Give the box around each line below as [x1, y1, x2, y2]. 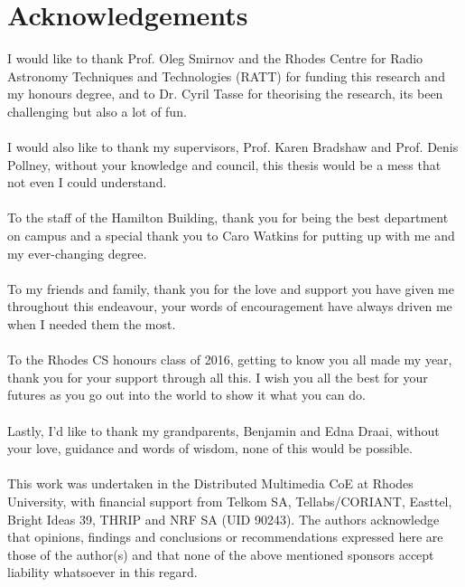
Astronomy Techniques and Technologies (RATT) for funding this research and [7, 66, 445, 85]
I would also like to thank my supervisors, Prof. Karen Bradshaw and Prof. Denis [7, 137, 459, 156]
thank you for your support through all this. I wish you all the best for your [7, 367, 428, 386]
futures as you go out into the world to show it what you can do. [7, 385, 366, 404]
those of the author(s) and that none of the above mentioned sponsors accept [7, 544, 434, 563]
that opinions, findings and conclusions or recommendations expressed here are [7, 527, 443, 546]
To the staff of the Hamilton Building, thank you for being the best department [7, 208, 449, 227]
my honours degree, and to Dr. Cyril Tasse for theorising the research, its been [7, 84, 443, 103]
